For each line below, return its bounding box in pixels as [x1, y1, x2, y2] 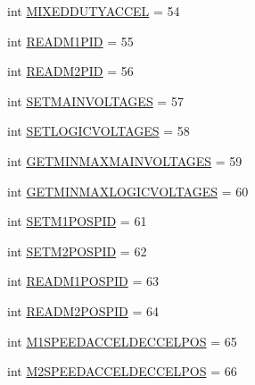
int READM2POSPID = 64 [7, 301, 159, 320]
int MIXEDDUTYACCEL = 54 [7, 2, 180, 20]
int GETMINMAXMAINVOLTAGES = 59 [7, 151, 243, 170]
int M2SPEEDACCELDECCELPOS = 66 [7, 362, 237, 381]
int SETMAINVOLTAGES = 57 [7, 91, 184, 110]
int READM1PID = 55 [7, 31, 134, 50]
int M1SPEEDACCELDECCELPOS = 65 [7, 331, 237, 350]
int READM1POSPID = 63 [7, 272, 159, 290]
